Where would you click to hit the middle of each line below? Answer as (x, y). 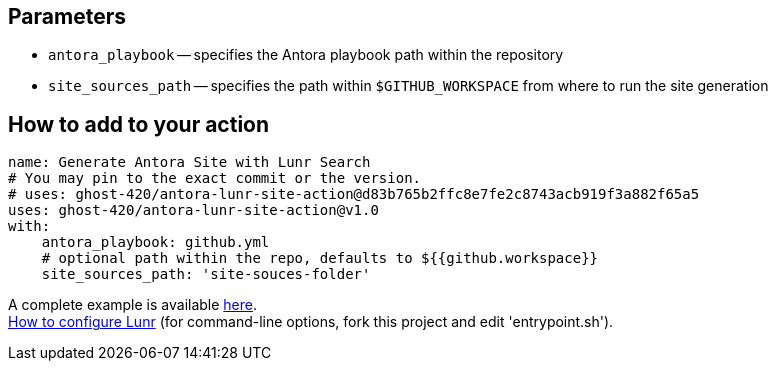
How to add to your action (139, 124)
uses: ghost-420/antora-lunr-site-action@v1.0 (193, 210)
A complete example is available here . (133, 305)
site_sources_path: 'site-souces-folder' (206, 274)
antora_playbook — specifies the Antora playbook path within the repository (306, 55)
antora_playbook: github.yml (155, 242)
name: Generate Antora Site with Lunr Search (189, 162)
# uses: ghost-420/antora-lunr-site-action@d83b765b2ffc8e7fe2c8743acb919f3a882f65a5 (354, 194)
